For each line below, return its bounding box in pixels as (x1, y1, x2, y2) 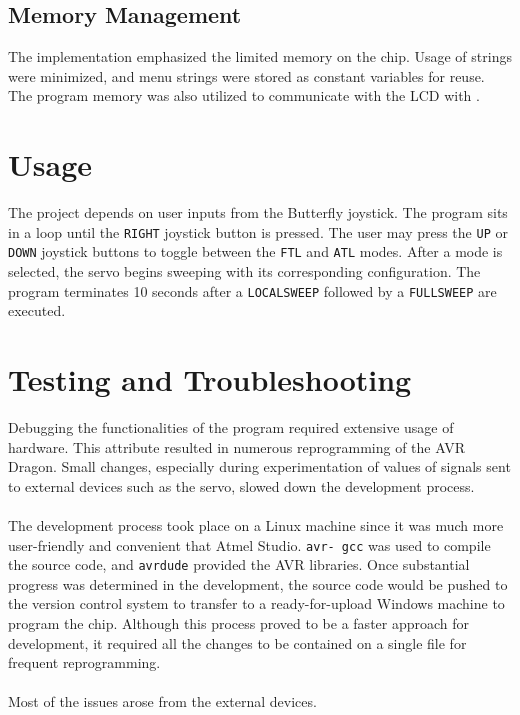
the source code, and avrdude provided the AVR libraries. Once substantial (8, 554, 470, 575)
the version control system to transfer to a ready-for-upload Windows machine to (8, 593, 505, 614)
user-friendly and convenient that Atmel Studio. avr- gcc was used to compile (8, 534, 491, 555)
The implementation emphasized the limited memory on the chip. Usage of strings (8, 46, 512, 67)
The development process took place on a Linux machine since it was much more (8, 514, 504, 535)
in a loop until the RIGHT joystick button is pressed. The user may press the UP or (8, 221, 508, 242)
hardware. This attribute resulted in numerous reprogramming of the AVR (8, 436, 465, 457)
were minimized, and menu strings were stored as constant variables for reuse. (8, 65, 485, 86)
